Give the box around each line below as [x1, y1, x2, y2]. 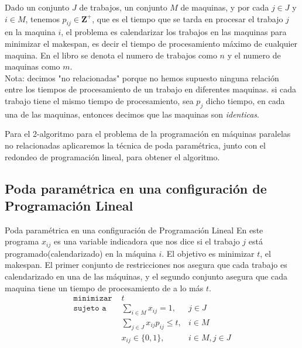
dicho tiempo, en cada [205, 94, 285, 106]
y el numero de [227, 49, 281, 61]
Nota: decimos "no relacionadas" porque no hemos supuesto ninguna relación [5, 71, 279, 84]
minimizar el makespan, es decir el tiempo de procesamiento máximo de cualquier [5, 37, 298, 49]
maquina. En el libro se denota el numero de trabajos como [5, 49, 217, 61]
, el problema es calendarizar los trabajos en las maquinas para [61, 26, 287, 38]
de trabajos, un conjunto [79, 1, 167, 13]
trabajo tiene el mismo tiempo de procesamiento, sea [5, 94, 194, 106]
